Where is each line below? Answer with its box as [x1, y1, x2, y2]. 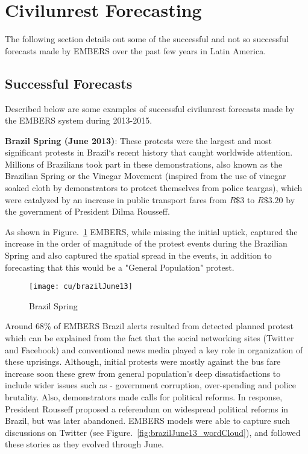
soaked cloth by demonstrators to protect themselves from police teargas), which [5, 181, 303, 194]
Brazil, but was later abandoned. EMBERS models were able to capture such [5, 414, 291, 427]
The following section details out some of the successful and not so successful [5, 33, 289, 45]
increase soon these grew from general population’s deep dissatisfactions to [5, 367, 281, 379]
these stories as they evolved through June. [5, 438, 164, 450]
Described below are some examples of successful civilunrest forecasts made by [5, 102, 295, 115]
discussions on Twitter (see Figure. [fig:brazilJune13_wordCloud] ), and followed [5, 426, 301, 438]
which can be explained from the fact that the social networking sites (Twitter [5, 332, 294, 344]
